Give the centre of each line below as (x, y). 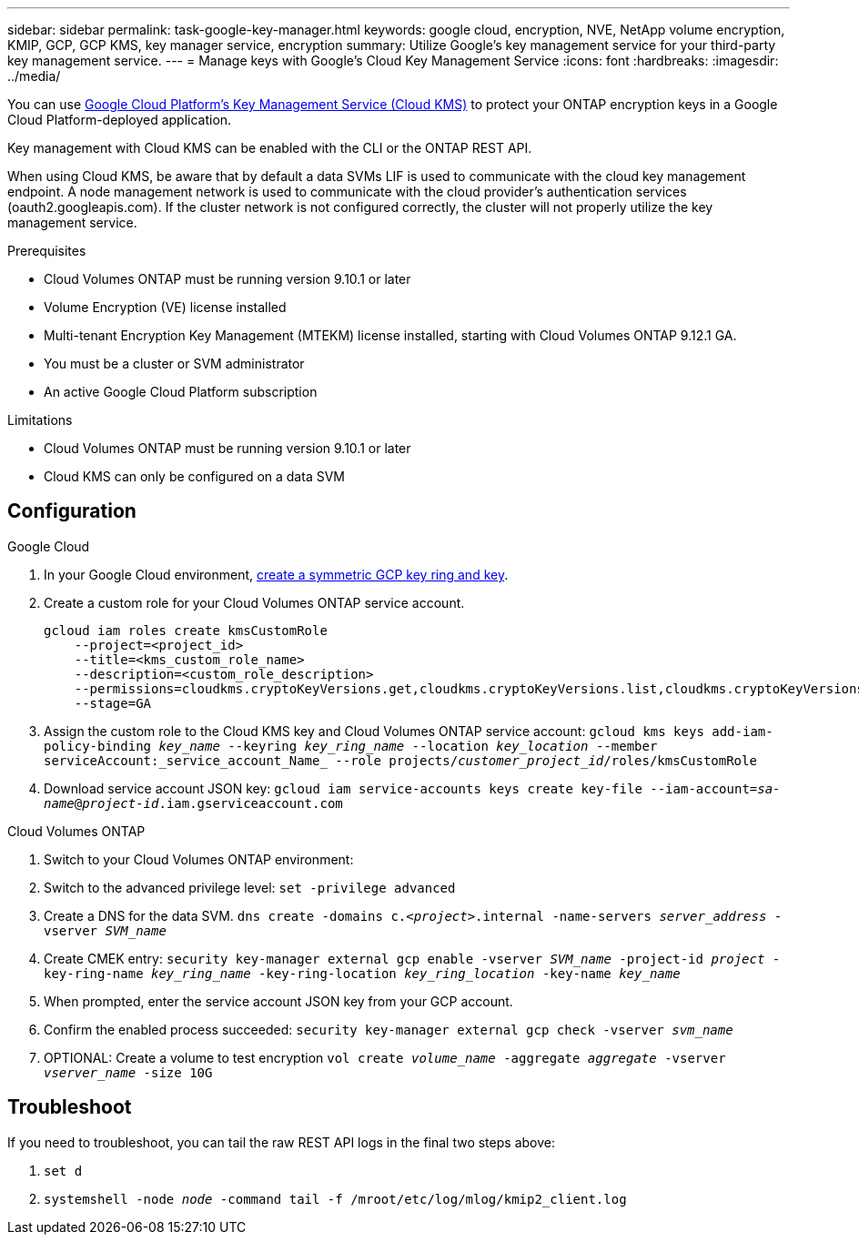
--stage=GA (113, 703)
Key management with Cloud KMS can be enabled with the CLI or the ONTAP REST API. (270, 148)
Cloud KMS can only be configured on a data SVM (194, 476)
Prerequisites (47, 251)
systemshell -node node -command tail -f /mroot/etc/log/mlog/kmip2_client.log (335, 1199)
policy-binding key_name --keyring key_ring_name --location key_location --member (351, 746)
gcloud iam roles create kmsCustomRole (186, 630)
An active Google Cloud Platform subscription (181, 392)
